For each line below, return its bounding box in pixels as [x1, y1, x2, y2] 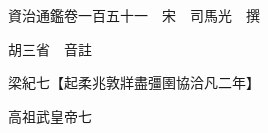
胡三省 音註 [7, 38, 92, 59]
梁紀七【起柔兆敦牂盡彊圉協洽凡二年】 [7, 72, 260, 93]
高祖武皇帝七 [7, 105, 92, 126]
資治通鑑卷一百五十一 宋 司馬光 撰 [7, 5, 260, 25]
